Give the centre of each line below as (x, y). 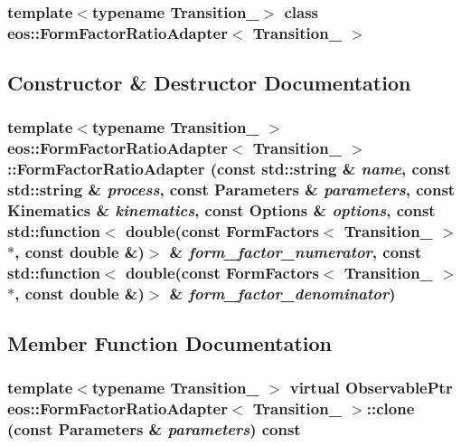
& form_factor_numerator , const (296, 251)
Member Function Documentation (170, 343)
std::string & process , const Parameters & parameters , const (231, 190)
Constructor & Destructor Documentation (209, 83)
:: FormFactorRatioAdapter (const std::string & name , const (229, 169)
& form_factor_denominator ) (282, 293)
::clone (390, 408)
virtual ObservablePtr (371, 388)
